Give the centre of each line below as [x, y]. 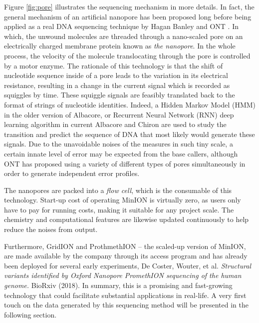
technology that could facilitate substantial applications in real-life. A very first [125, 295]
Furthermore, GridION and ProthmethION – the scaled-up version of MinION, [125, 246]
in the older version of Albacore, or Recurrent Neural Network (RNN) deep [119, 114]
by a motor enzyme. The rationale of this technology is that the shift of [114, 65]
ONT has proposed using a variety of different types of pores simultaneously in [125, 163]
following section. [30, 314]
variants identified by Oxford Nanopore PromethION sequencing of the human [123, 275]
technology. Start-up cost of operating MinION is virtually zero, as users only [123, 200]
